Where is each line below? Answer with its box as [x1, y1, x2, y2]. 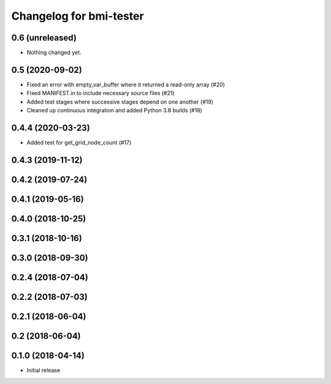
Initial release [26, 367, 61, 374]
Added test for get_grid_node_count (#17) [26, 139, 132, 147]
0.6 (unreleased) [11, 33, 77, 43]
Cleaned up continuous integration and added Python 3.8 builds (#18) [26, 107, 202, 114]
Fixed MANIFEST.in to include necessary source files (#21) [26, 90, 175, 97]
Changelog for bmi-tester [11, 9, 144, 23]
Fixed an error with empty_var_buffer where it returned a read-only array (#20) [26, 80, 225, 88]
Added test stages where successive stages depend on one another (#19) [26, 98, 214, 106]
